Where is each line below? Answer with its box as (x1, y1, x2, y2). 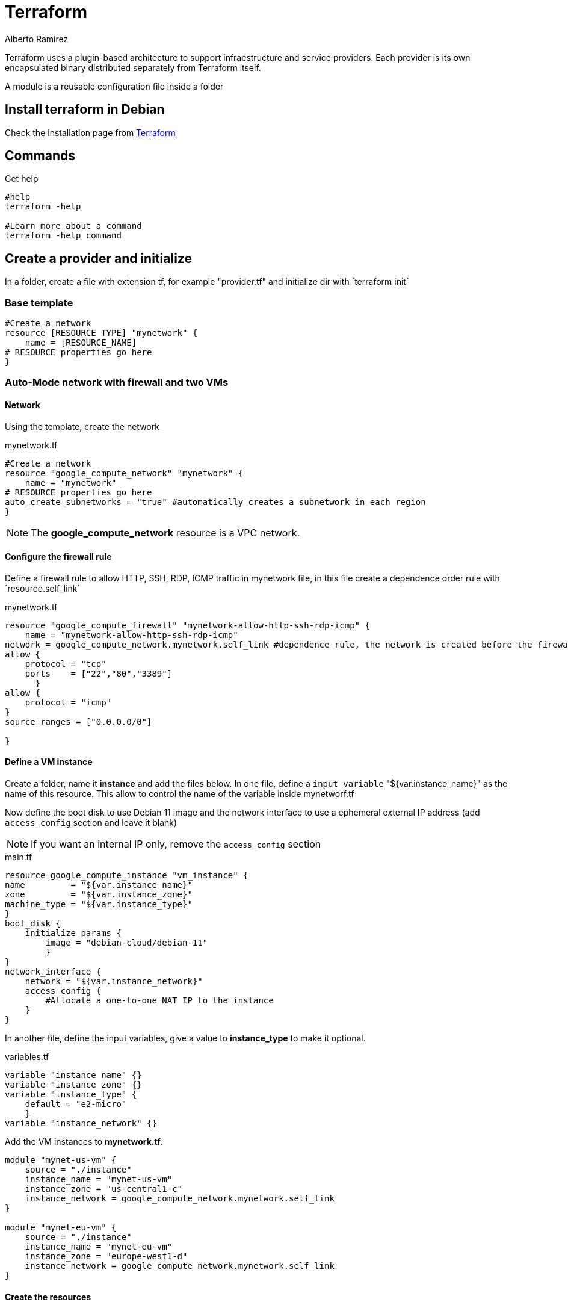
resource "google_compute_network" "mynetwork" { (5, 468, 244, 478)
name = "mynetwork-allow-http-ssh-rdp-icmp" (25, 630, 238, 640)
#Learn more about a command (5, 221, 142, 231)
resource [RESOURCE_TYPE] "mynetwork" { (5, 328, 198, 338)
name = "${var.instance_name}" (5, 880, 193, 890)
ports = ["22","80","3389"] (25, 668, 173, 678)
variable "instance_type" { (5, 1090, 137, 1100)
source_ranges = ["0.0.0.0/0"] (5, 716, 152, 727)
